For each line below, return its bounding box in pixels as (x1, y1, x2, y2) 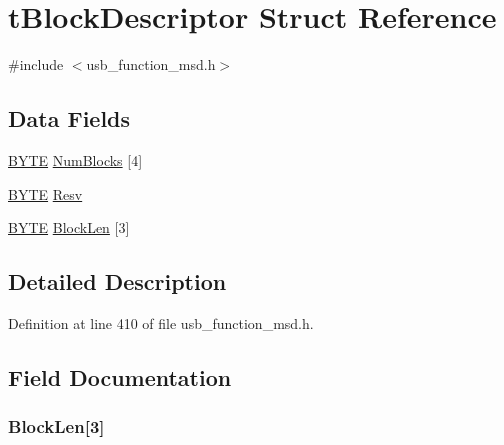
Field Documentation (8, 361, 232, 392)
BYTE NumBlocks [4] (8, 149, 143, 170)
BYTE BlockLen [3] (8, 217, 130, 238)
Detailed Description (8, 266, 227, 297)
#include (8, 54, 64, 75)
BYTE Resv (8, 183, 83, 204)
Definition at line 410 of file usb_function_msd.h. (8, 312, 314, 333)
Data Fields (8, 103, 131, 134)
